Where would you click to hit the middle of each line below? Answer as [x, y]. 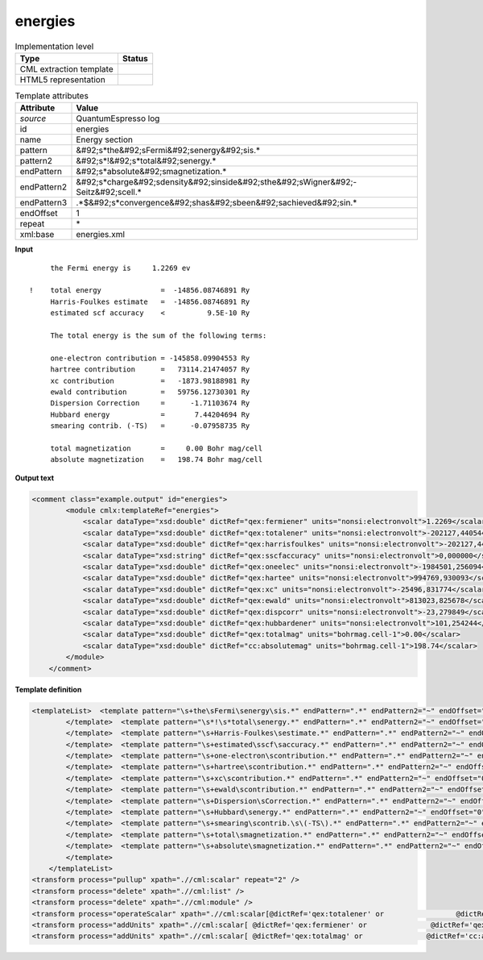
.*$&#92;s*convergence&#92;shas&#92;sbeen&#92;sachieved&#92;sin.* [217, 203]
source [33, 118]
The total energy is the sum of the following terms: [159, 336]
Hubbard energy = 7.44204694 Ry [150, 414]
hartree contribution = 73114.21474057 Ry [150, 370]
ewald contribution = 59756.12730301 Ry [150, 392]
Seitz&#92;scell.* [109, 192]
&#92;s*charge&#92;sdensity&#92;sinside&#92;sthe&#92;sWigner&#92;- [217, 182]
